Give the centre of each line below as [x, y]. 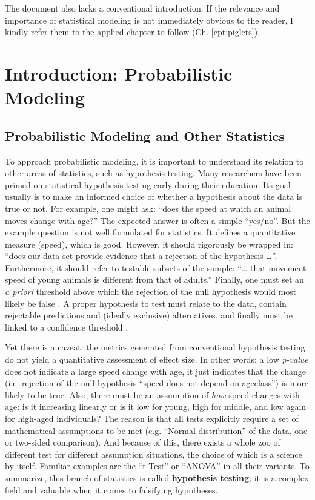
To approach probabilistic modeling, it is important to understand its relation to [154, 161]
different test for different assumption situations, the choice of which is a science [154, 454]
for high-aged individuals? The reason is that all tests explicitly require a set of [152, 419]
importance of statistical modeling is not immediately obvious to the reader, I [149, 20]
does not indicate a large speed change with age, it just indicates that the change [155, 371]
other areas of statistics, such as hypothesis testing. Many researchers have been [153, 173]
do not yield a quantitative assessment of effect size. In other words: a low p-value [157, 359]
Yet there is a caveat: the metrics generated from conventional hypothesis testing [155, 347]
